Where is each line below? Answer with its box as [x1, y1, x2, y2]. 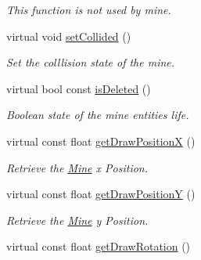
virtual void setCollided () [6, 27, 131, 44]
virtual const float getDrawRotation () [6, 238, 191, 255]
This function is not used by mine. [6, 2, 171, 17]
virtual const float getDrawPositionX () [6, 132, 196, 149]
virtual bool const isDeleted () [6, 80, 151, 96]
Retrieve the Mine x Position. [6, 159, 149, 175]
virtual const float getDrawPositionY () [6, 186, 196, 202]
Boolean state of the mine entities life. [6, 107, 189, 123]
